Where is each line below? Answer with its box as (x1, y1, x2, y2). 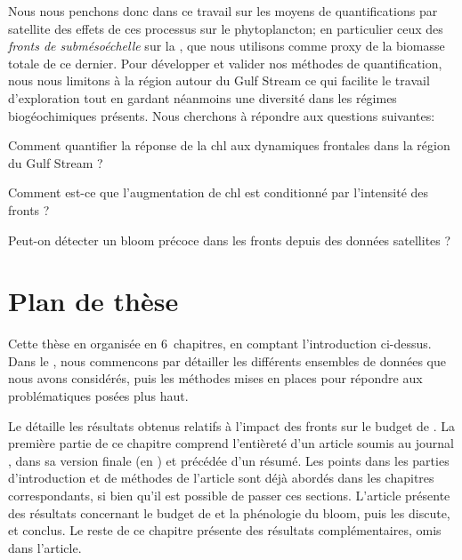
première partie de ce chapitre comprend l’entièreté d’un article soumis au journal (8, 434, 454, 452)
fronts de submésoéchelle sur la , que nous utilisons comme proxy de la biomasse (8, 36, 445, 55)
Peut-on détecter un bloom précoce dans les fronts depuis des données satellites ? (8, 230, 451, 249)
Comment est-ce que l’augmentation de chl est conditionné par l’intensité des (8, 183, 429, 202)
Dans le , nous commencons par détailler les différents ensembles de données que (8, 351, 447, 370)
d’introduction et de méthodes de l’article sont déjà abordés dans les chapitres (8, 468, 434, 487)
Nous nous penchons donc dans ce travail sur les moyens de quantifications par (8, 2, 438, 20)
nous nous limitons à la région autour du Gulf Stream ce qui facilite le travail (8, 71, 430, 90)
